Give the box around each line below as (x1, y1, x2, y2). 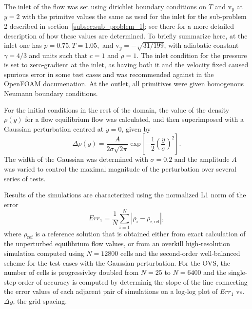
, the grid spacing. (13, 295, 67, 306)
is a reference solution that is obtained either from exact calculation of (35, 228, 246, 238)
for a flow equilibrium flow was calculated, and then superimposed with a (25, 114, 244, 124)
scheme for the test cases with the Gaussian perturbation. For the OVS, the (4, 257, 231, 268)
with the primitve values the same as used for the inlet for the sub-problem (22, 11, 247, 21)
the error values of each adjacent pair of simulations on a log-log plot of (4, 286, 218, 296)
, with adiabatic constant (164, 40, 239, 50)
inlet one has (4, 40, 42, 50)
